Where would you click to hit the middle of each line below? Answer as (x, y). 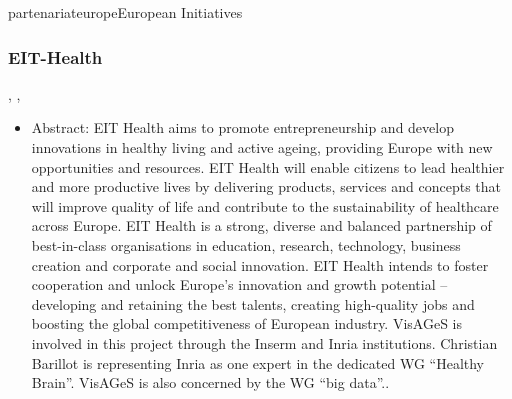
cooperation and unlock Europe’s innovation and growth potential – (239, 284)
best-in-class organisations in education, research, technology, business (246, 244)
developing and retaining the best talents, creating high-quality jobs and (253, 303)
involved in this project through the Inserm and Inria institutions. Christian (264, 342)
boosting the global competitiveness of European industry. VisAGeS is (247, 323)
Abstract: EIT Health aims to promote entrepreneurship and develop (242, 127)
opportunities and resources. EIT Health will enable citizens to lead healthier (268, 166)
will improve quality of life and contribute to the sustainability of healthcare (265, 205)
